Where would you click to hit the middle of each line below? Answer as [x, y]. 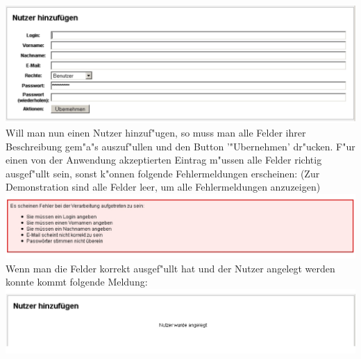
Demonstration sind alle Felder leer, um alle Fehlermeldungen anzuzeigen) [163, 187]
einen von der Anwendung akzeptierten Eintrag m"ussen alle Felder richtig [164, 160]
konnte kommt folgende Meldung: [77, 282]
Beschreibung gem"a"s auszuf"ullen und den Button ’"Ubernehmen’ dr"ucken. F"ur [180, 146]
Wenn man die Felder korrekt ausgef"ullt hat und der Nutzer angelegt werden [170, 268]
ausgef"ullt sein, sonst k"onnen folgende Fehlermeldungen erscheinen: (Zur [163, 173]
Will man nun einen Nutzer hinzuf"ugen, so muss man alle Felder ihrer [156, 133]
